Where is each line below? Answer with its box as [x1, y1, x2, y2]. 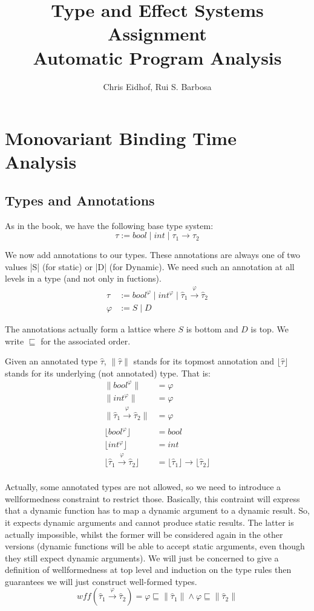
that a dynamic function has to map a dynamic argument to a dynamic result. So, [5, 504, 310, 517]
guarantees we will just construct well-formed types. [5, 575, 197, 587]
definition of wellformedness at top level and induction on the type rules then [5, 563, 292, 576]
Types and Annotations [5, 190, 155, 209]
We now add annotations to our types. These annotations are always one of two [5, 248, 301, 261]
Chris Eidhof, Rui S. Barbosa [103, 80, 212, 92]
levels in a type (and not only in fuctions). [5, 272, 162, 285]
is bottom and [186, 322, 238, 335]
